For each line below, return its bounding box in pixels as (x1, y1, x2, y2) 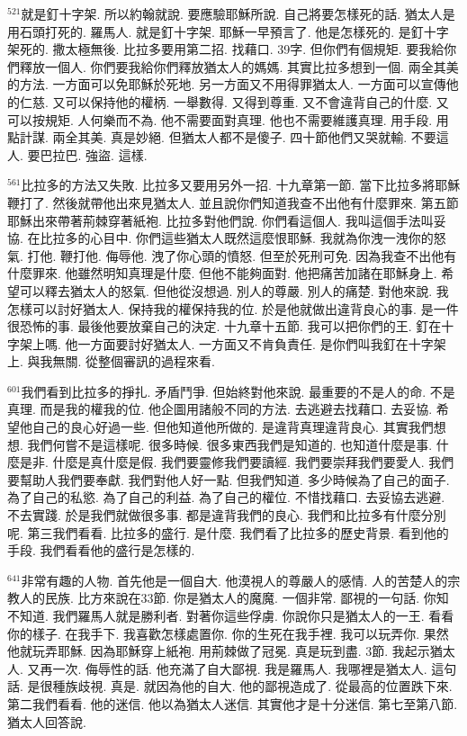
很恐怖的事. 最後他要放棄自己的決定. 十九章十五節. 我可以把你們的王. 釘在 (7, 317, 442, 336)
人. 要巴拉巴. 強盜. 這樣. (7, 145, 148, 164)
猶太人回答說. (7, 712, 86, 731)
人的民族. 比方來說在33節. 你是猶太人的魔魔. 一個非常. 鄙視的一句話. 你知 (19, 588, 449, 607)
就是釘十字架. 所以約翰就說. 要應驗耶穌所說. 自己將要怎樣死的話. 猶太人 (21, 4, 443, 22)
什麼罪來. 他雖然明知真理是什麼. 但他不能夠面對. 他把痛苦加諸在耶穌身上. (7, 264, 437, 283)
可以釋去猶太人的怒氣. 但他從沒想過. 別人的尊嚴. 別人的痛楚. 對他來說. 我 (19, 281, 449, 300)
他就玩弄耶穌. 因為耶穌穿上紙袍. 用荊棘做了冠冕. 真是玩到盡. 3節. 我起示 (7, 642, 430, 660)
